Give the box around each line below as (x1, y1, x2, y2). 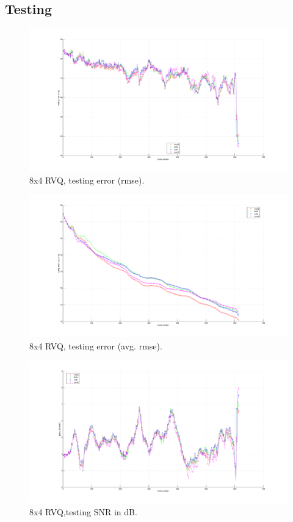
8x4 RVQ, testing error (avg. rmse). (29, 339, 162, 352)
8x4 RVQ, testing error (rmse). (29, 173, 145, 186)
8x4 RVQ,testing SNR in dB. (29, 505, 137, 518)
